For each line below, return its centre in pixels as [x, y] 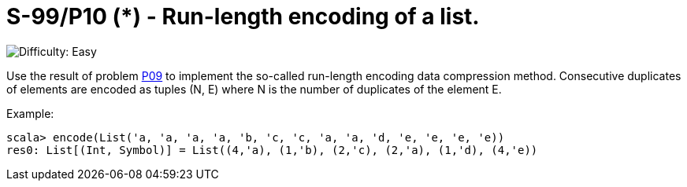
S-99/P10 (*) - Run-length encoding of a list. [243, 16]
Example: [30, 113]
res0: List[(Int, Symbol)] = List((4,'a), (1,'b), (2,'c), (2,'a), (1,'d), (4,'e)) [272, 150]
